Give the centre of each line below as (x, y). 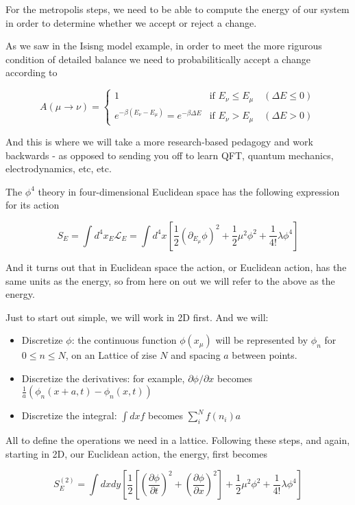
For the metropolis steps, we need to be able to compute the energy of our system (177, 9)
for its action (33, 205)
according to (32, 72)
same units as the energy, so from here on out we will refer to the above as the (170, 280)
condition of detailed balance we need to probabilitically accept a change (158, 59)
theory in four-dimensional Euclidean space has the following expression (189, 191)
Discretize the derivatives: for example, (103, 378)
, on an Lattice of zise (111, 355)
